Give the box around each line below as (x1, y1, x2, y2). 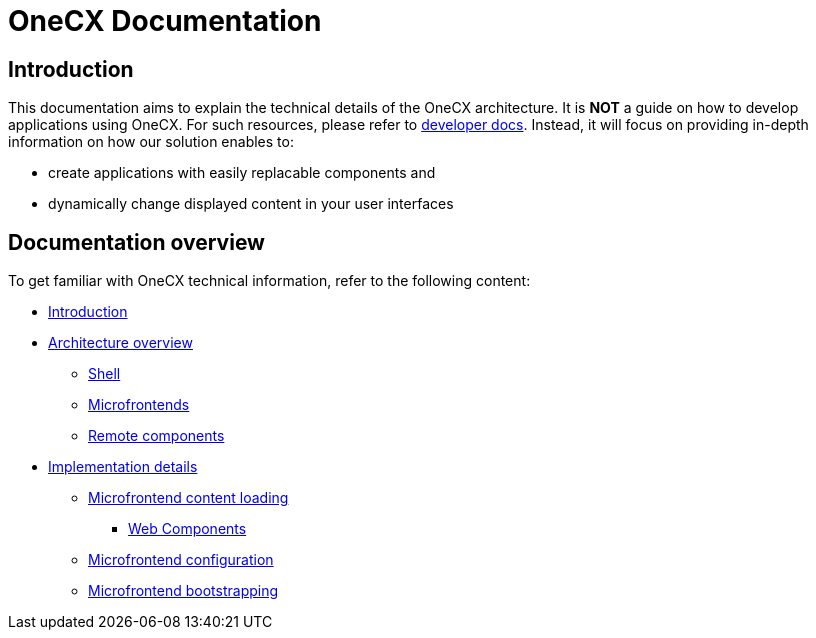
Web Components (128, 520, 247, 538)
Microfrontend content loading (88, 489, 289, 507)
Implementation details (48, 458, 198, 476)
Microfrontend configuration (88, 551, 274, 569)
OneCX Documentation (8, 4, 322, 38)
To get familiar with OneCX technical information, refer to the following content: (8, 272, 531, 290)
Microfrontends (88, 396, 190, 414)
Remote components (88, 427, 225, 445)
